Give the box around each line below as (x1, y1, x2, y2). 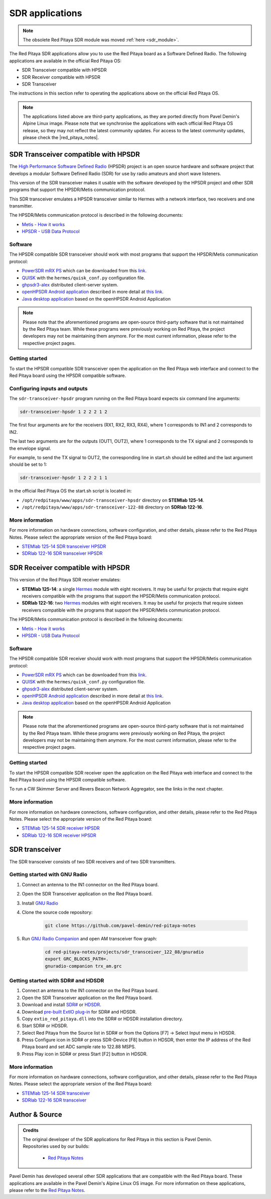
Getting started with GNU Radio (9, 871, 88, 878)
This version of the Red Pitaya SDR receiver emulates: (9, 577, 121, 583)
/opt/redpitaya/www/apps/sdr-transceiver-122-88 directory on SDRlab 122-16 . (22, 504, 203, 510)
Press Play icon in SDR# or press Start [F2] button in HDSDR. (22, 1051, 148, 1057)
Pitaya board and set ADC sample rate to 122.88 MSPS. (22, 1044, 136, 1050)
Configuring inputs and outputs (9, 385, 88, 392)
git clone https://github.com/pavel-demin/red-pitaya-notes (45, 923, 196, 928)
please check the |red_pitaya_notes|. (23, 135, 99, 141)
